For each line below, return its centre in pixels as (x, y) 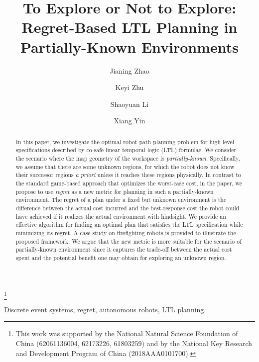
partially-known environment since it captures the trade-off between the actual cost (124, 249)
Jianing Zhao (129, 70)
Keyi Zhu (129, 87)
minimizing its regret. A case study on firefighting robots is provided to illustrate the (126, 232)
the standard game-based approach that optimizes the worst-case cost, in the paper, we (129, 183)
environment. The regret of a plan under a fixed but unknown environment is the (121, 200)
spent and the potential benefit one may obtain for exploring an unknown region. (121, 257)
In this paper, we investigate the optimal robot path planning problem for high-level (125, 141)
